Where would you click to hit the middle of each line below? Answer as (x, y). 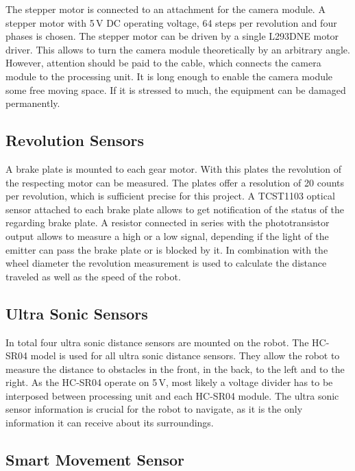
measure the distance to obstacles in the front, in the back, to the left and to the (175, 369)
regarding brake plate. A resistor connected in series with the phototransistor (168, 222)
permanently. (33, 103)
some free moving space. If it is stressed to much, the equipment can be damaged (176, 89)
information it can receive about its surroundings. (110, 423)
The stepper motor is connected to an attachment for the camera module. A (166, 9)
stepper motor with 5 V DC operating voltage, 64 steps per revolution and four (171, 22)
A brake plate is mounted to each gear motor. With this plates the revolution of (173, 168)
